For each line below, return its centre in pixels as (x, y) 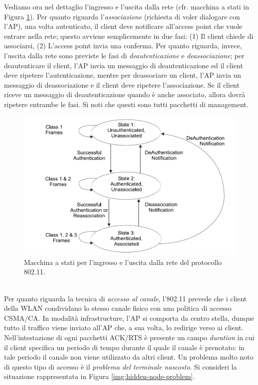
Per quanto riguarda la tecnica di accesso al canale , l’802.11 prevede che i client (126, 298)
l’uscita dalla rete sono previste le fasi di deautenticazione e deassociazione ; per (124, 55)
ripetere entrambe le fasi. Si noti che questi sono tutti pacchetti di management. (126, 104)
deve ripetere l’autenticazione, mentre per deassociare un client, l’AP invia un (123, 75)
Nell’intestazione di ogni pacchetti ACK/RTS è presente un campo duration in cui (129, 337)
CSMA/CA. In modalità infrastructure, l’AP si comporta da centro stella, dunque (129, 318)
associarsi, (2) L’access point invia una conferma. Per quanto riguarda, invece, (123, 46)
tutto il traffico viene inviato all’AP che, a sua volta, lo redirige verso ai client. (124, 327)
